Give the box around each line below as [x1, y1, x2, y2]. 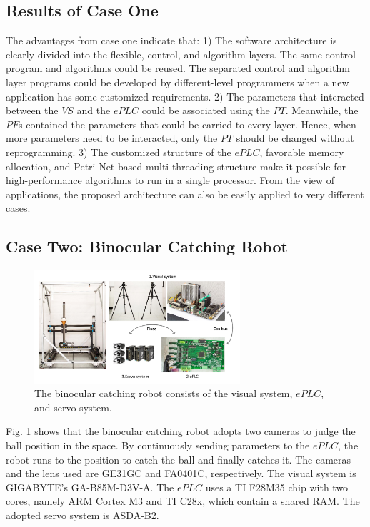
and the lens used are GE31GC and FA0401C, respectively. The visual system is [6, 466, 356, 481]
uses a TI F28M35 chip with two [205, 479, 349, 494]
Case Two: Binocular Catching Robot [6, 235, 288, 257]
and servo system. [34, 399, 112, 414]
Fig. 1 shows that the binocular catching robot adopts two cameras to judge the [6, 424, 356, 439]
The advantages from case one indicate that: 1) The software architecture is [6, 33, 337, 48]
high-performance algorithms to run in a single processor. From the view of [6, 173, 335, 188]
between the [6, 103, 59, 118]
